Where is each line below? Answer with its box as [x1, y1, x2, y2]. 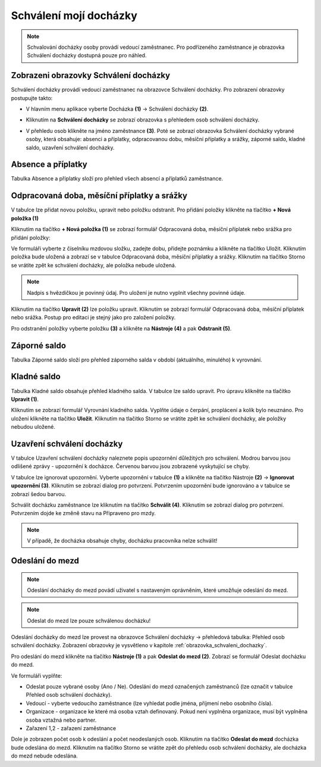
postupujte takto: [11, 94, 53, 101]
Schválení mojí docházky [11, 9, 138, 22]
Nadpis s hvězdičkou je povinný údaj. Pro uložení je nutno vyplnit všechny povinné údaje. [27, 289, 246, 296]
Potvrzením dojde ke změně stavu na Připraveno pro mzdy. [11, 510, 156, 517]
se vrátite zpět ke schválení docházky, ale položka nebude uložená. [11, 261, 177, 269]
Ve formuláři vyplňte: [11, 672, 62, 679]
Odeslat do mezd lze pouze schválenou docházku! [27, 617, 151, 624]
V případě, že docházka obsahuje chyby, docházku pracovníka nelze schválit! [27, 537, 218, 544]
